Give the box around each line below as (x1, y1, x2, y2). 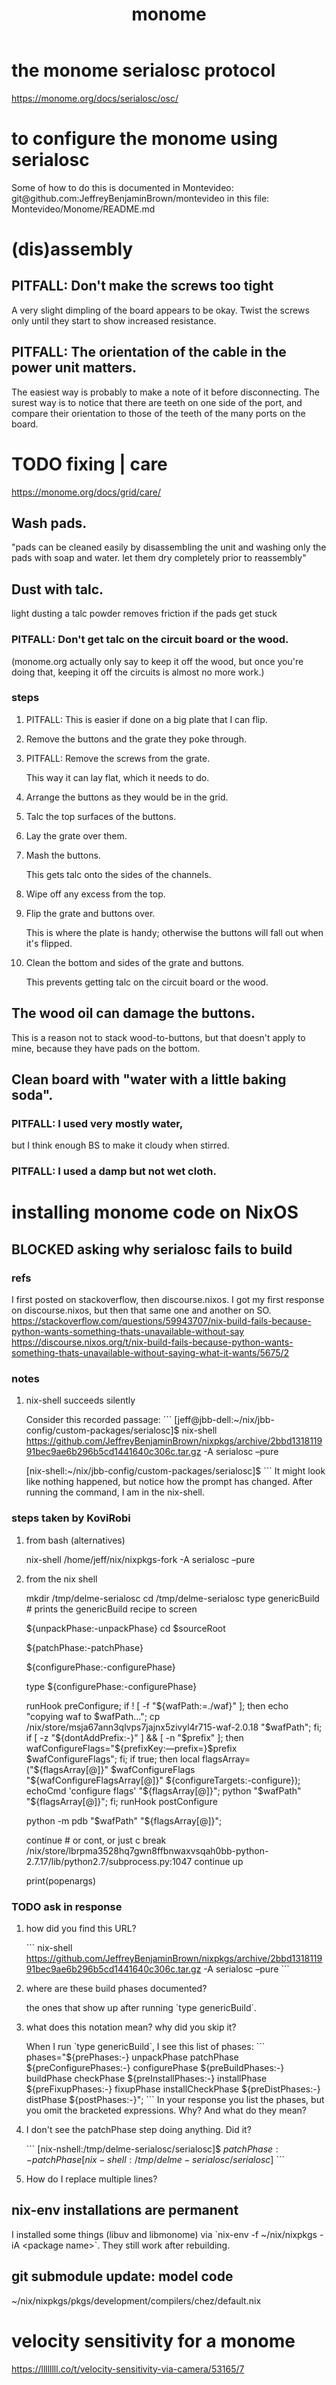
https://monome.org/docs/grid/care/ (11, 486, 162, 498)
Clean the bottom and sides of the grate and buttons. (25, 956, 245, 968)
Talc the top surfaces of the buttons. (25, 810, 177, 822)
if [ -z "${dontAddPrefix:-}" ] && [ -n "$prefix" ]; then (25, 1731, 244, 1743)
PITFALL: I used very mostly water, (11, 1116, 184, 1130)
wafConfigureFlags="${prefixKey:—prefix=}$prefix (25, 1742, 238, 1754)
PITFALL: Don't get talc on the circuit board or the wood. (11, 633, 289, 647)
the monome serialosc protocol (11, 59, 276, 82)
